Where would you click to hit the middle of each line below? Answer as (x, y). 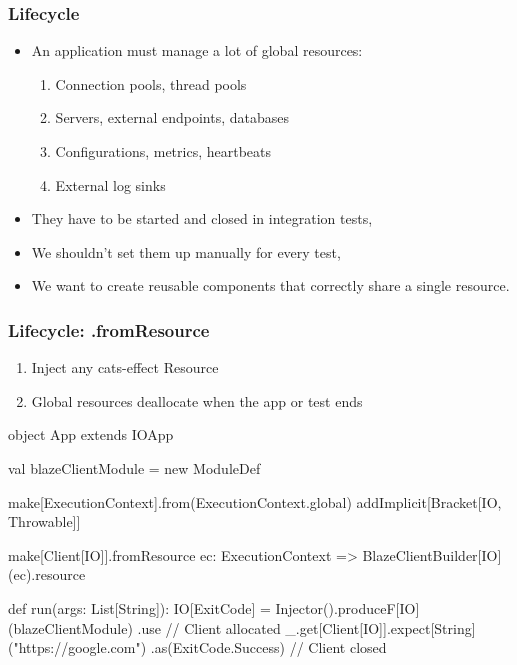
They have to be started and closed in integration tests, (202, 218)
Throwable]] (44, 521)
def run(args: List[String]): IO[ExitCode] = (139, 607)
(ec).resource (47, 574)
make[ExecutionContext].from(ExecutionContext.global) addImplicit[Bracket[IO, (255, 501)
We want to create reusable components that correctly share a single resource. (270, 285)
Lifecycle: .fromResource (109, 329)
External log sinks (110, 184)
